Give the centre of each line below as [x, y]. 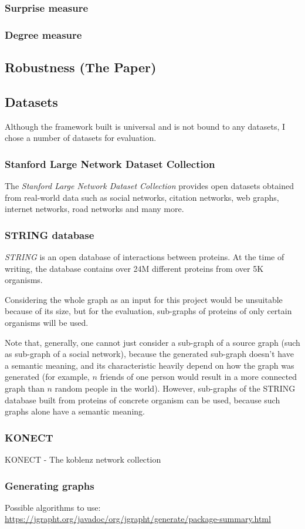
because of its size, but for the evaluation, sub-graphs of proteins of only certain [148, 311]
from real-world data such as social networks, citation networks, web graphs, [142, 197]
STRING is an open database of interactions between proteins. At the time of [145, 257]
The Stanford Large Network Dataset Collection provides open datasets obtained [149, 186]
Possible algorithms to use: [53, 507]
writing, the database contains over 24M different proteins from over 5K [134, 268]
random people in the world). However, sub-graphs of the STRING [175, 388]
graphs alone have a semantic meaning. [75, 411]
